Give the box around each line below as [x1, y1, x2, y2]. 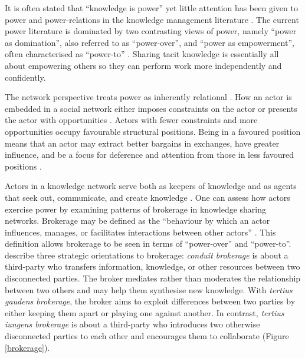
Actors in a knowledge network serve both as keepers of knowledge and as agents [5, 180, 297, 192]
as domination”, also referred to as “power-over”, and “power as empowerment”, [5, 36, 294, 48]
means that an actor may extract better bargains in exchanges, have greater [5, 137, 280, 149]
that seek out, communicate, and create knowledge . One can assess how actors [5, 191, 290, 203]
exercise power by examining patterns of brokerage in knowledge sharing [5, 203, 267, 215]
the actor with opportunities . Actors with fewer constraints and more [5, 114, 258, 126]
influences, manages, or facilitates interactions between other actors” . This [5, 226, 276, 238]
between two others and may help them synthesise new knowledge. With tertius [5, 283, 293, 296]
